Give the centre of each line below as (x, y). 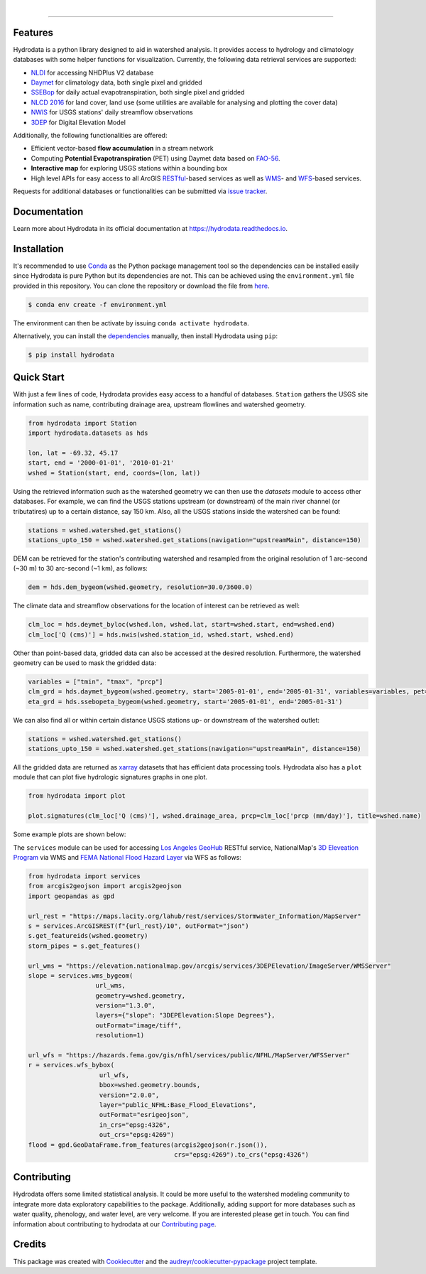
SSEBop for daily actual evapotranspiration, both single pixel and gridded (138, 92)
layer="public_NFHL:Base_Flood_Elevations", (178, 1105)
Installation (38, 249)
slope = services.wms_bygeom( (81, 976)
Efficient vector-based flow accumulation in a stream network (122, 149)
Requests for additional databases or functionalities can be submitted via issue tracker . (140, 191)
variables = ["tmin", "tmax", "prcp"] (95, 681)
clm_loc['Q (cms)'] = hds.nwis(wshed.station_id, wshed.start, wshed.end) (161, 635)
